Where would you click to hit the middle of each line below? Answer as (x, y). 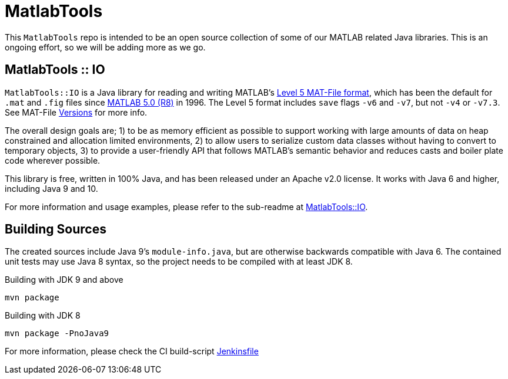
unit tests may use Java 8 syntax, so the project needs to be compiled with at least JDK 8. (179, 262)
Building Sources (56, 229)
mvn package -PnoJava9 (57, 334)
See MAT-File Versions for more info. (76, 112)
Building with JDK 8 (43, 316)
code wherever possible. (53, 160)
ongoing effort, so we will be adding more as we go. (105, 47)
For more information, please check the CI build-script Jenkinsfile (132, 351)
